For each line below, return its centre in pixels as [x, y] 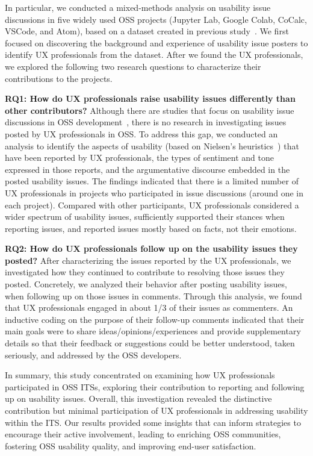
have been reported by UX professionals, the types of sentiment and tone [139, 158]
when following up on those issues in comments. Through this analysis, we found [153, 295]
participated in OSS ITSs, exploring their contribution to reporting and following [155, 386]
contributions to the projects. [59, 78]
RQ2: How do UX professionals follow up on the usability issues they [151, 248]
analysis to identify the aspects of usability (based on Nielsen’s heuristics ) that [152, 145]
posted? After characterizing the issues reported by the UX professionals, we [148, 260]
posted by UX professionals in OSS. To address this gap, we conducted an [141, 133]
